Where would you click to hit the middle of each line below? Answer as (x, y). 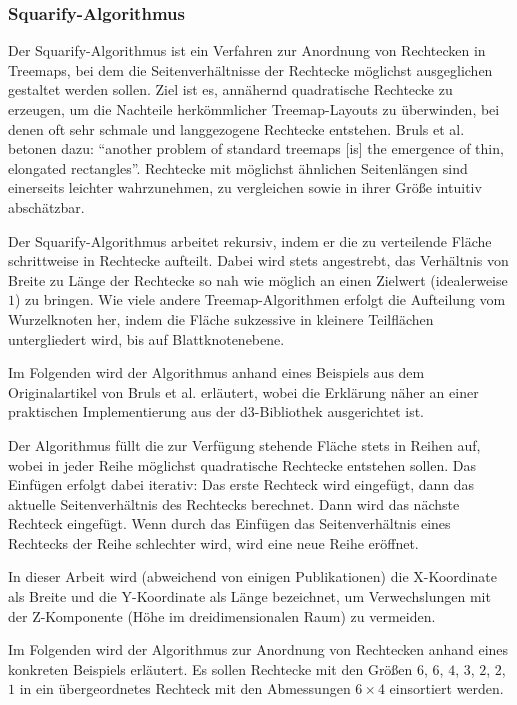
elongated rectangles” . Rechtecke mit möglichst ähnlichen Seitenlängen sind (238, 167)
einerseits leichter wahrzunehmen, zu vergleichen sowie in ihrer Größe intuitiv (245, 187)
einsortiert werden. (446, 688)
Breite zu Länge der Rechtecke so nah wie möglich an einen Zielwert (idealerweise (258, 279)
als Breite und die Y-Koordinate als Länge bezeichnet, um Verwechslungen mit (249, 596)
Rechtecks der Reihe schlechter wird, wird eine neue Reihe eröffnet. (213, 542)
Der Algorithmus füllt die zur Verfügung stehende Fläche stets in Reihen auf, (244, 444)
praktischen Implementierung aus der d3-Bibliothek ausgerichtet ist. (216, 411)
